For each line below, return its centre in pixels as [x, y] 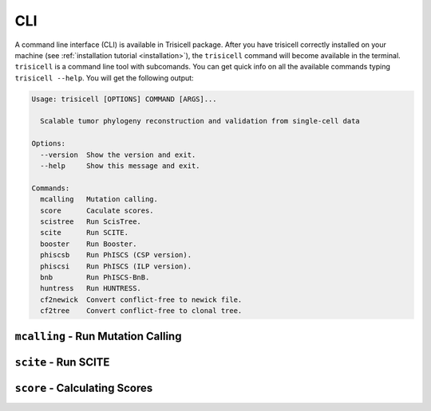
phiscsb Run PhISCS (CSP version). [116, 255]
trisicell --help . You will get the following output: [105, 78]
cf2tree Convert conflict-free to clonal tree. [141, 311]
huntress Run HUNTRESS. [91, 288]
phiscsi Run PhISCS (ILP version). [116, 266]
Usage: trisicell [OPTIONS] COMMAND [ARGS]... [124, 99]
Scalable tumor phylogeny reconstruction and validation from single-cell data [200, 121]
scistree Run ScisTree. [91, 222]
